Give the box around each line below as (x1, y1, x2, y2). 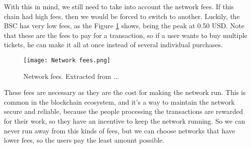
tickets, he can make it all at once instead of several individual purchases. (4, 39, 223, 50)
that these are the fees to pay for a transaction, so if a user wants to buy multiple (4, 30, 248, 40)
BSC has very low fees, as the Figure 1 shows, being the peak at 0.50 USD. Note (4, 20, 245, 31)
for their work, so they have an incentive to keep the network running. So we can (4, 116, 245, 126)
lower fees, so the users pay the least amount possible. (4, 135, 164, 145)
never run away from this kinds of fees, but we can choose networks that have (4, 125, 235, 135)
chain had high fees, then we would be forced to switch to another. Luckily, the (4, 11, 240, 21)
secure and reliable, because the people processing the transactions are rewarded (4, 106, 243, 116)
